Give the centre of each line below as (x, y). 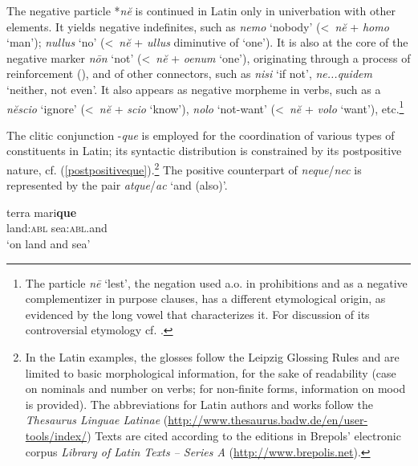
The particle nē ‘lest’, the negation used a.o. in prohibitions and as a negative (216, 282)
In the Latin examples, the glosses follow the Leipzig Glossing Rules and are (212, 357)
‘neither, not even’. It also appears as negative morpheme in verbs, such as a (194, 89)
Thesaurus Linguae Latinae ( (97, 420)
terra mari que (42, 212)
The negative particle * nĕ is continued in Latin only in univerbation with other (201, 10)
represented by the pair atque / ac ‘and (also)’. (117, 185)
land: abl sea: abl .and (57, 228)
